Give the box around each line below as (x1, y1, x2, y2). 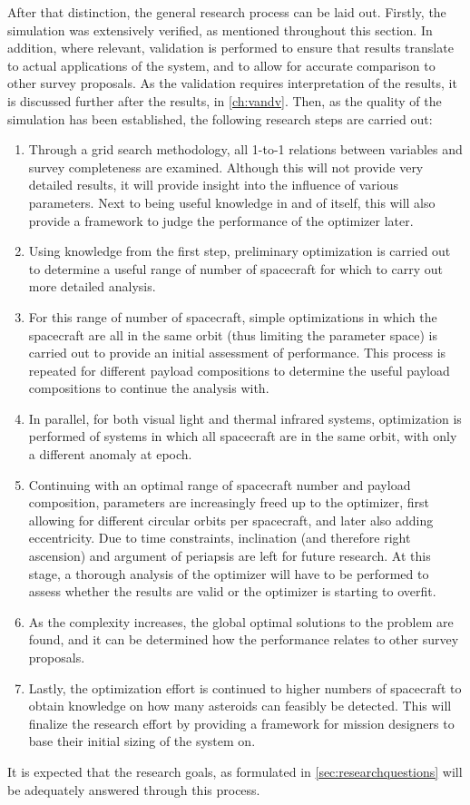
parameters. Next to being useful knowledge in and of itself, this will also (28, 192, 436, 211)
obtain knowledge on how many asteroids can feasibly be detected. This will (28, 696, 452, 715)
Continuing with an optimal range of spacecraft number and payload (28, 475, 411, 494)
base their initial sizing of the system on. (28, 731, 256, 751)
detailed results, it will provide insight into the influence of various (28, 175, 399, 194)
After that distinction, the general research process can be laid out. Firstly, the (7, 3, 446, 21)
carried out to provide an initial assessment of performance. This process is (28, 343, 446, 362)
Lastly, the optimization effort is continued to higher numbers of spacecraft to (28, 678, 462, 697)
